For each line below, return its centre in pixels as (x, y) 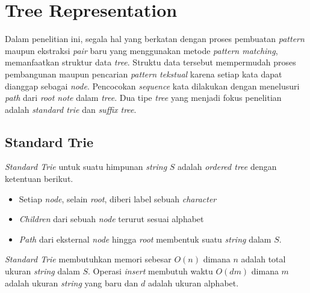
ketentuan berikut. (39, 179)
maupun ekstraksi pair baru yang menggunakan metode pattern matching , (141, 50)
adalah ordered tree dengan (227, 167)
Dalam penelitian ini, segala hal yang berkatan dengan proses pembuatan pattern (155, 39)
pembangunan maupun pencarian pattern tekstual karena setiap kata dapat (144, 74)
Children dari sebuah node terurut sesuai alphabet (111, 219)
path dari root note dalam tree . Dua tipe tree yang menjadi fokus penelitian (143, 98)
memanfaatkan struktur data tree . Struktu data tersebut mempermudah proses (150, 62)
